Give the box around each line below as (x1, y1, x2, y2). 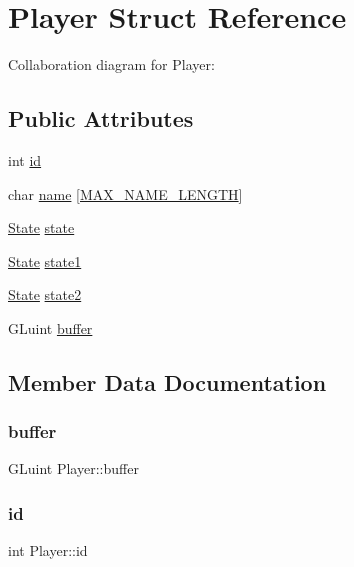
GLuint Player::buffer (8, 458, 139, 479)
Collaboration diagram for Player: (8, 54, 215, 75)
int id (8, 149, 42, 170)
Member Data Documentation (8, 366, 327, 397)
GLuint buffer (8, 317, 93, 338)
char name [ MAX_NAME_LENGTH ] (8, 183, 243, 204)
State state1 (8, 250, 82, 271)
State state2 (8, 284, 82, 305)
